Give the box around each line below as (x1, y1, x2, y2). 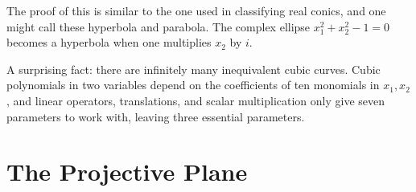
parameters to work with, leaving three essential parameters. (6, 108, 305, 125)
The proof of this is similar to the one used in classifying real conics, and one (6, 2, 386, 18)
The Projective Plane (6, 155, 248, 188)
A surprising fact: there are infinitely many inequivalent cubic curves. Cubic (6, 60, 381, 77)
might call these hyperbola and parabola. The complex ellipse (6, 18, 311, 35)
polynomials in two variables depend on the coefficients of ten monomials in (6, 76, 380, 93)
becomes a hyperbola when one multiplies (6, 34, 212, 51)
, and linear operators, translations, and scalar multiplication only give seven (6, 92, 385, 108)
